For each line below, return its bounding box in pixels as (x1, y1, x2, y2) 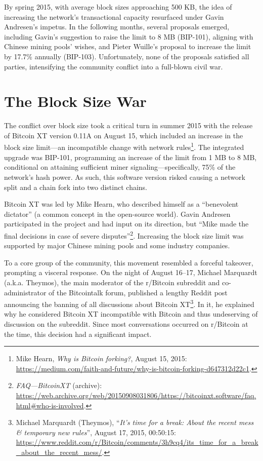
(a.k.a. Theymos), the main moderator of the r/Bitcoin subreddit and (4, 277, 220, 287)
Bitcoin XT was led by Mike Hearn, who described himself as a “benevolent (4, 199, 239, 209)
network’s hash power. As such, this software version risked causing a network (4, 171, 245, 182)
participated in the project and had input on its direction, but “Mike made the (4, 218, 249, 229)
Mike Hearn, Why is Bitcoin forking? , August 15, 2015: (16, 353, 187, 364)
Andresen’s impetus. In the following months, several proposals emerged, (4, 21, 230, 32)
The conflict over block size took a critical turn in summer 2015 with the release (4, 120, 253, 131)
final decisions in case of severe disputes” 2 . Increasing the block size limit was (4, 228, 244, 241)
